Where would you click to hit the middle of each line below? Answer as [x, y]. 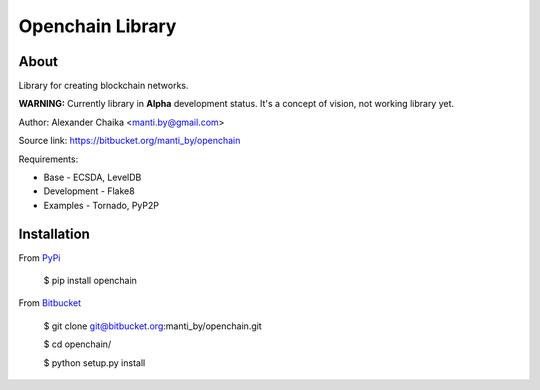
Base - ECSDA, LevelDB [92, 177]
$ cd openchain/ [77, 344]
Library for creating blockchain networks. [103, 86]
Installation [54, 233]
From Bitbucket [50, 303]
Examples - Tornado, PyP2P [101, 205]
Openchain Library [97, 26]
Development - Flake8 [89, 191]
